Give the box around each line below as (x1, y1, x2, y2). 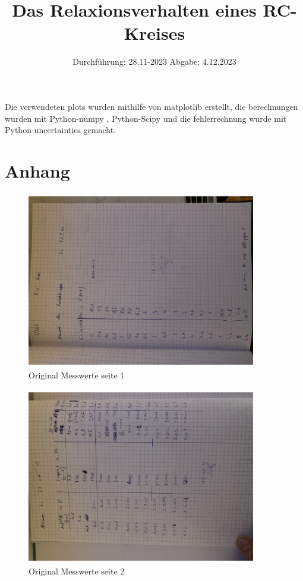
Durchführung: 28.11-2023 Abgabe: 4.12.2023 (72, 55, 236, 68)
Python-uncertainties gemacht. (5, 124, 116, 136)
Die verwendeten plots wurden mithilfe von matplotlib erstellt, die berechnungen (5, 100, 298, 112)
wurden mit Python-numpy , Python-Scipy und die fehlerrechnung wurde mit (5, 112, 287, 124)
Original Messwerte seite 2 (29, 565, 125, 577)
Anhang (5, 158, 70, 182)
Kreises (124, 21, 185, 45)
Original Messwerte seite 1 (29, 369, 125, 381)
